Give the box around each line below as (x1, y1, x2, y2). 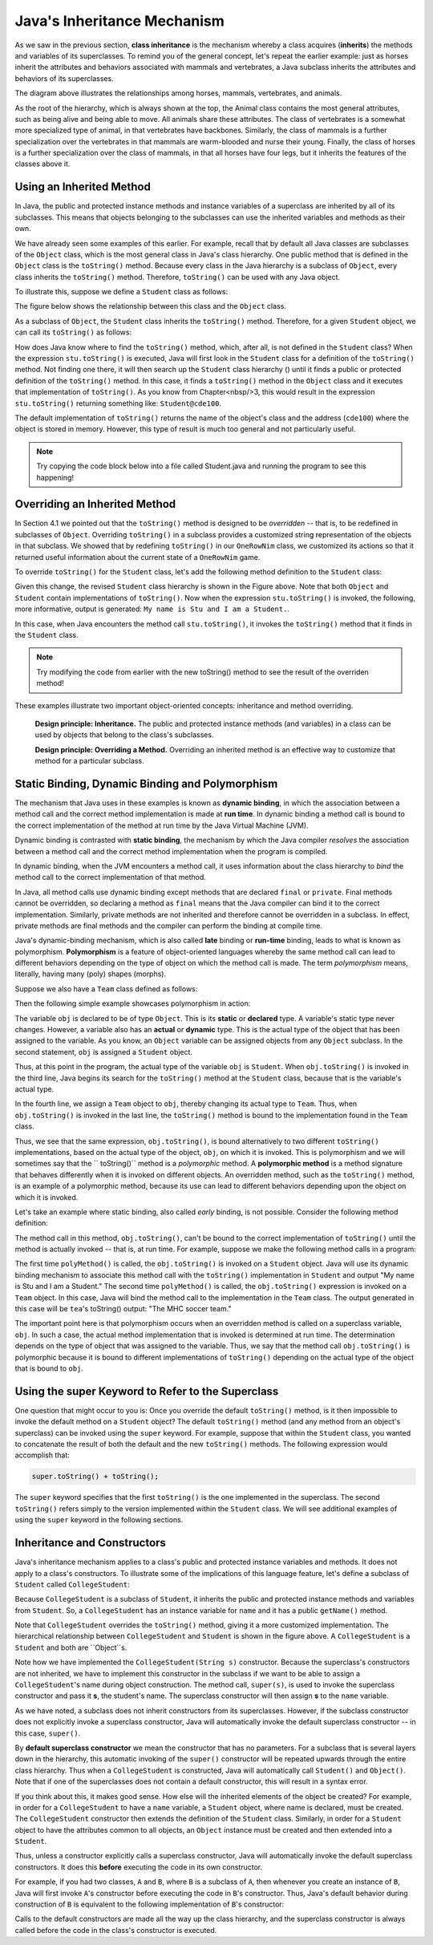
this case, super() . (14, 1728, 81, 1738)
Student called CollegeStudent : (14, 1579, 130, 1589)
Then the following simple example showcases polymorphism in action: (14, 999, 251, 1008)
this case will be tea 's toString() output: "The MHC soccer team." (14, 1304, 232, 1314)
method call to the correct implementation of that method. (14, 873, 206, 882)
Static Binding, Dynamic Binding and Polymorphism (14, 776, 278, 790)
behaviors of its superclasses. (14, 73, 114, 83)
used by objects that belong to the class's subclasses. (34, 730, 214, 740)
